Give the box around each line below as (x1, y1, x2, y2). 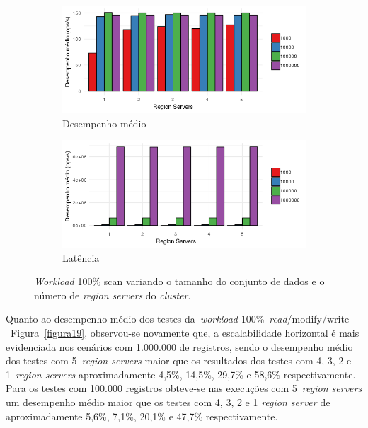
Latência (62, 250, 100, 265)
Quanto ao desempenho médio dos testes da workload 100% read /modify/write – (6, 311, 360, 326)
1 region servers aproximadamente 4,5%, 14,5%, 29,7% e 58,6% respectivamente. (6, 366, 356, 381)
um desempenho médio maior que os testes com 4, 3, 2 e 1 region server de (6, 395, 330, 409)
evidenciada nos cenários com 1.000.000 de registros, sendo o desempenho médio (6, 339, 353, 354)
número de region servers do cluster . (34, 287, 191, 302)
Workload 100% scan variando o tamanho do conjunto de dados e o (34, 274, 325, 289)
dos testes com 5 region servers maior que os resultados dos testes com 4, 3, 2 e (6, 353, 352, 368)
